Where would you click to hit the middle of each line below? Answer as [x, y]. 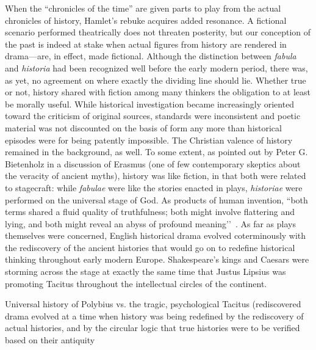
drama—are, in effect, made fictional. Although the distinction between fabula [151, 56]
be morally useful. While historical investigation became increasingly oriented [150, 104]
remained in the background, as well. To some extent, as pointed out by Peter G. [156, 152]
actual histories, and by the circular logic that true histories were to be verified [153, 328]
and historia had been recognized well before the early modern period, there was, [156, 67]
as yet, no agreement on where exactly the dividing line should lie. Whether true [156, 80]
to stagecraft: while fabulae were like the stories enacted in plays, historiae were [154, 187]
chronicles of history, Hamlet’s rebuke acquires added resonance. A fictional [146, 20]
